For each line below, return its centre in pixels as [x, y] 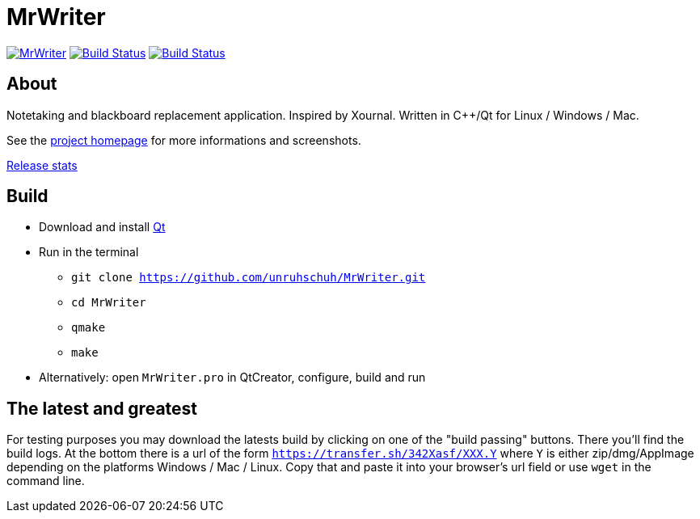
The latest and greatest [102, 408]
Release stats [42, 165]
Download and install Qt [102, 227]
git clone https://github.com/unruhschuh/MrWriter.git [249, 278]
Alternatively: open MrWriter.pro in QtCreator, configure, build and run [232, 378]
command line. [46, 481]
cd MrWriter [109, 303]
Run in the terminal [89, 252]
